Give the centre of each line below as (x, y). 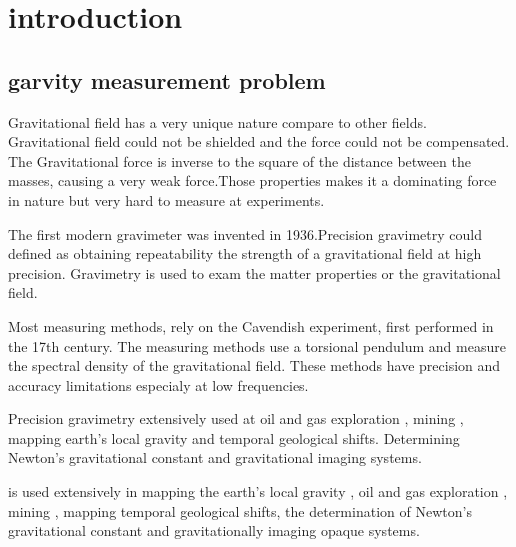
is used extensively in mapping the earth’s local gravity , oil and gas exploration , (258, 491)
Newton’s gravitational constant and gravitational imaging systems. (215, 457)
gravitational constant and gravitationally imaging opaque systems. (214, 530)
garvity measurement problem (167, 79)
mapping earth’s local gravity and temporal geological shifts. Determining (234, 437)
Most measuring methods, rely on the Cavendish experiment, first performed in (251, 325)
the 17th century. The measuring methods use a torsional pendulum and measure (257, 345)
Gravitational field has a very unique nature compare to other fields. (217, 121)
